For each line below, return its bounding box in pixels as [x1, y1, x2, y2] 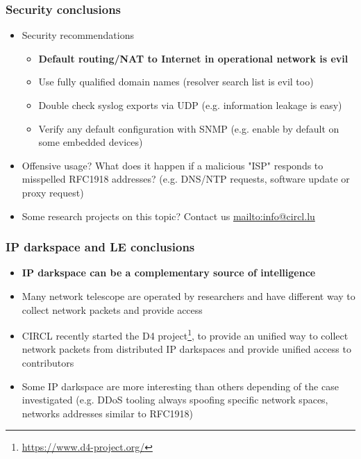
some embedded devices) [38, 135, 143, 149]
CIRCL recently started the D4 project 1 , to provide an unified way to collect [22, 326, 349, 342]
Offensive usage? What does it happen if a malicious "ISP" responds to [22, 158, 324, 172]
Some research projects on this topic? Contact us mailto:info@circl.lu [22, 208, 315, 223]
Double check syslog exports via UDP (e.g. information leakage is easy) [38, 98, 342, 112]
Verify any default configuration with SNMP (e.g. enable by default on [38, 121, 339, 135]
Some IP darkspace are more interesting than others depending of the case [22, 378, 339, 393]
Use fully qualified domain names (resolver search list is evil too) [38, 74, 314, 89]
